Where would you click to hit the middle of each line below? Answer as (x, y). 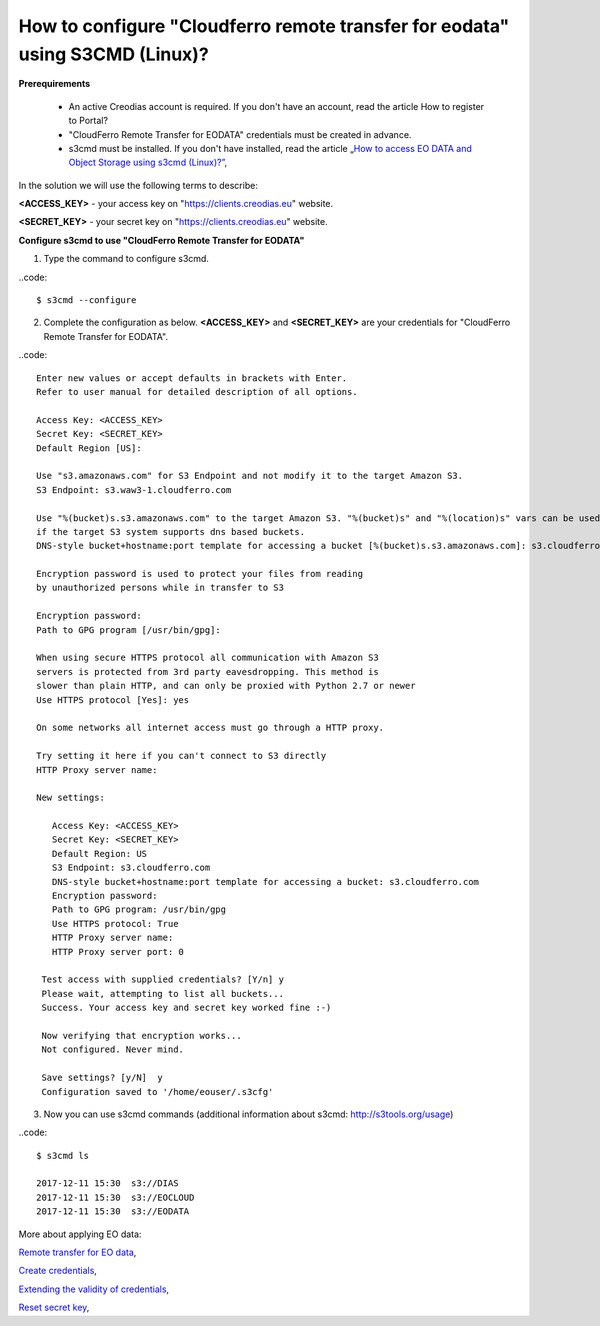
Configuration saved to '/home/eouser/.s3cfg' (157, 1091)
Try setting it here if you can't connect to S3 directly (181, 756)
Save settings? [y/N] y (102, 1078)
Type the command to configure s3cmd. (126, 259)
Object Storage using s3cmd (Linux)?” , (148, 162)
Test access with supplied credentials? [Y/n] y (163, 979)
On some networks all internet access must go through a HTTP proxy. (210, 728)
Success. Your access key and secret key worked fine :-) (186, 1008)
